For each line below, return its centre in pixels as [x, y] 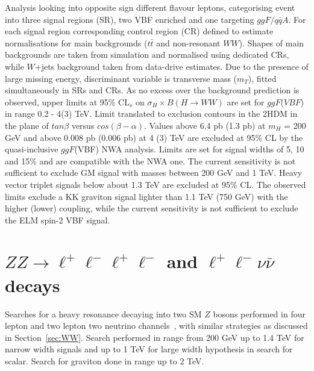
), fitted [262, 78]
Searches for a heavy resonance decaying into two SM [103, 313]
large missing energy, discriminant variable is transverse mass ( [121, 78]
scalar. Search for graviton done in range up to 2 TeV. [105, 360]
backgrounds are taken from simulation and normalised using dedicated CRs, [147, 55]
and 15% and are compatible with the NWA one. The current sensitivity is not [150, 161]
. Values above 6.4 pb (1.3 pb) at [205, 125]
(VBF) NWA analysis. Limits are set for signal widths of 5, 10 [189, 149]
